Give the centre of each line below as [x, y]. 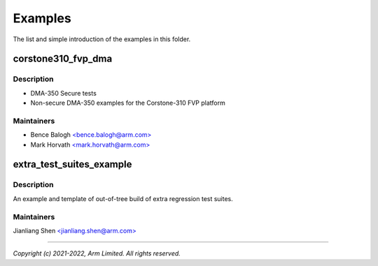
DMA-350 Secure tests [64, 93]
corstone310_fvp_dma [63, 59]
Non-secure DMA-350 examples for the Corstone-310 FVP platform [128, 103]
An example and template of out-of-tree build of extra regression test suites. [123, 198]
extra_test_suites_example [72, 164]
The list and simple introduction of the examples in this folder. [102, 39]
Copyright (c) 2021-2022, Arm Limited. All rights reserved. [97, 253]
